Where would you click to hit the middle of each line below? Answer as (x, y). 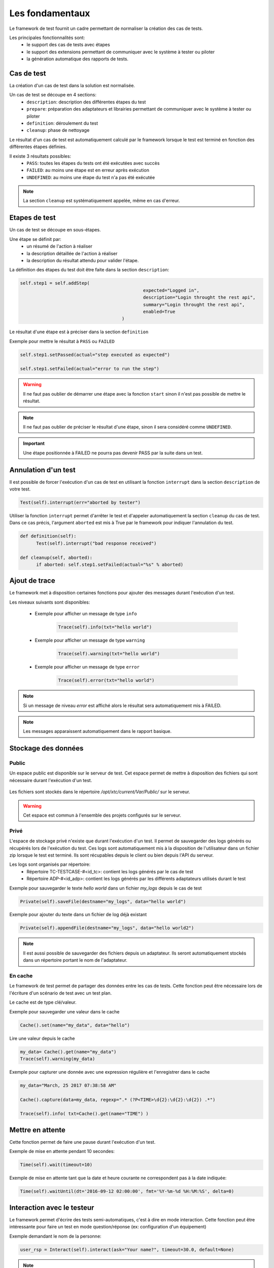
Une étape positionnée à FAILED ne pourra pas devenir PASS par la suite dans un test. (113, 453)
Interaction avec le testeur (52, 1207)
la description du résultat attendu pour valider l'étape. (83, 260)
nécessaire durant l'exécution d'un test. (51, 780)
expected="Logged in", (171, 290)
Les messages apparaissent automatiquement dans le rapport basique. (97, 731)
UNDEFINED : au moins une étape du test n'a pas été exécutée (91, 177)
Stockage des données (46, 748)
